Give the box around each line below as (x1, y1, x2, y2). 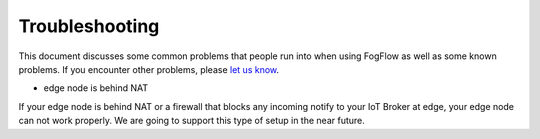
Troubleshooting (18, 15, 160, 37)
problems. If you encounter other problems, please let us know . (18, 63, 280, 75)
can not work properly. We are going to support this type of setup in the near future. (18, 115, 365, 127)
